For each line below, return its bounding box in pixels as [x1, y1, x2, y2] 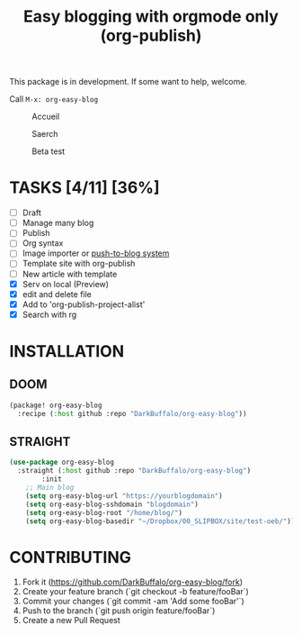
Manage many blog [22, 218, 94, 229]
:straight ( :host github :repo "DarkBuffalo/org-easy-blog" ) [17, 466, 252, 475]
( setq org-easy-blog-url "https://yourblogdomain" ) [25, 491, 223, 501]
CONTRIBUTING [9, 547, 132, 567]
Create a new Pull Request [22, 615, 121, 626]
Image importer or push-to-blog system [22, 248, 170, 258]
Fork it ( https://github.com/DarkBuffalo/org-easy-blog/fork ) [22, 576, 244, 587]
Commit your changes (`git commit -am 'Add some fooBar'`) [22, 596, 244, 607]
